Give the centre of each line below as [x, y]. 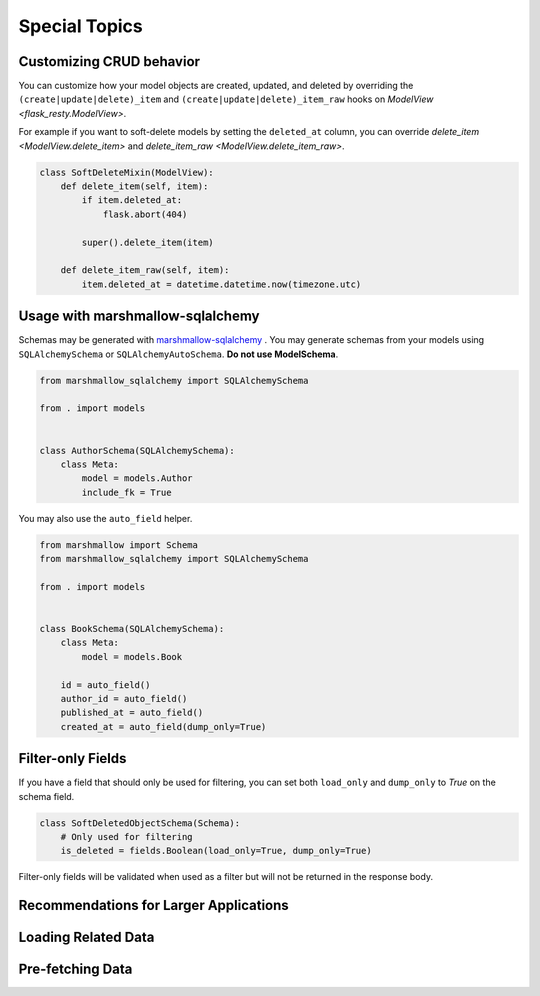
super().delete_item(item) [147, 242]
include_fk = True [126, 492]
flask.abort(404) [145, 214]
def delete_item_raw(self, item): [145, 270]
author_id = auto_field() [124, 698]
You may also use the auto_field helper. [105, 518]
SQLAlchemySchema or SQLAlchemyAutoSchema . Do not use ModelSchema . [178, 354]
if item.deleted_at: [132, 200]
